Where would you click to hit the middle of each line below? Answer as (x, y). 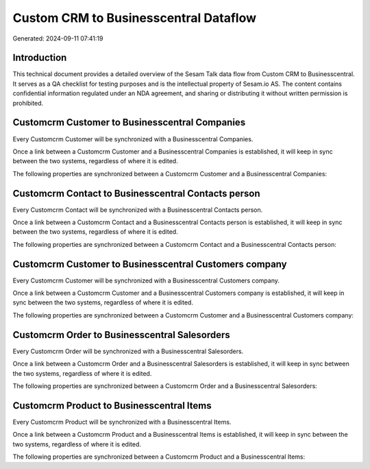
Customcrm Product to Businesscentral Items (112, 406)
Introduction (40, 58)
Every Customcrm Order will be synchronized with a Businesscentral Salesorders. (128, 351)
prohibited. (28, 103)
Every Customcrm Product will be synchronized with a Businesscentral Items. (122, 422)
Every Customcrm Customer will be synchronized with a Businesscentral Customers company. (146, 280)
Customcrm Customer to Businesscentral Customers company (150, 264)
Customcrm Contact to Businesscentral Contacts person (136, 193)
